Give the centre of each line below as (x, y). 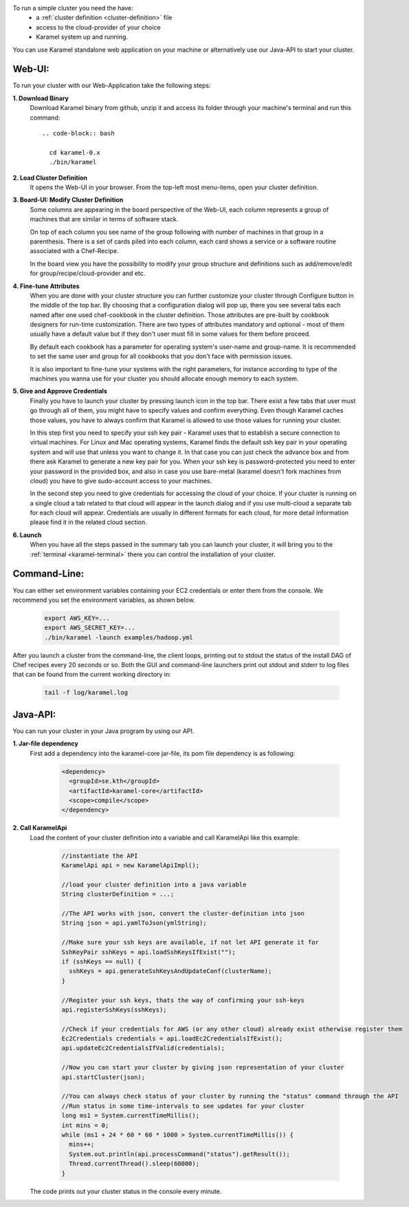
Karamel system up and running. (82, 37)
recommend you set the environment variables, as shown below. (104, 600)
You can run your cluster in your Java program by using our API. (103, 731)
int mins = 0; (85, 1125)
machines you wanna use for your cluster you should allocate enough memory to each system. (164, 379)
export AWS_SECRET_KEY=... (90, 628)
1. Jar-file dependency (45, 743)
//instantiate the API (100, 856)
